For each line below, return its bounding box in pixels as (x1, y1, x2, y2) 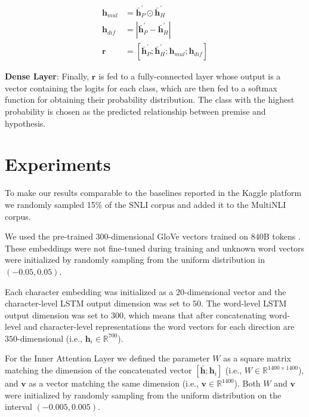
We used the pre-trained (5, 230, 93, 243)
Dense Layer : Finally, (5, 70, 89, 82)
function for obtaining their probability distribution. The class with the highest (5, 93, 295, 106)
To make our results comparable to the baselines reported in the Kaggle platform (5, 186, 302, 199)
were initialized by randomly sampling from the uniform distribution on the (5, 388, 282, 401)
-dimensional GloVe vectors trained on (108, 230, 249, 243)
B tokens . (263, 230, 301, 243)
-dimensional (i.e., (17, 332, 82, 344)
